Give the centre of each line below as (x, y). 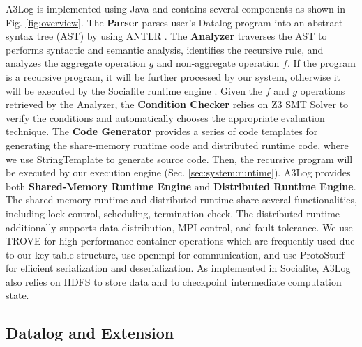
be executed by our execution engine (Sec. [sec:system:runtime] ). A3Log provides (178, 172)
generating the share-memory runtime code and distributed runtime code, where (177, 145)
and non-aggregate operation (218, 63)
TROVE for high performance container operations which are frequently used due (180, 241)
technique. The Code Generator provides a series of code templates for (162, 131)
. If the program (321, 63)
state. (17, 295)
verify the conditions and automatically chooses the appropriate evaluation (165, 117)
